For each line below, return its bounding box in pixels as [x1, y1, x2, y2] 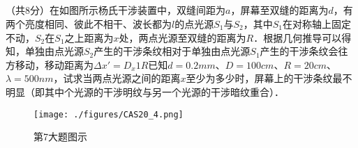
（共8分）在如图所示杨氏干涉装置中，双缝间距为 [6, 3, 225, 17]
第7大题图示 [33, 129, 87, 144]
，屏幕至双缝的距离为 [230, 3, 329, 17]
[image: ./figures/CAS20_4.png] [33, 109, 184, 120]
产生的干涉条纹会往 [260, 44, 348, 58]
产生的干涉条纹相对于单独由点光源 [94, 44, 251, 58]
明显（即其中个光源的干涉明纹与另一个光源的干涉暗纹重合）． [6, 84, 284, 99]
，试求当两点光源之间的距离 [53, 71, 181, 85]
